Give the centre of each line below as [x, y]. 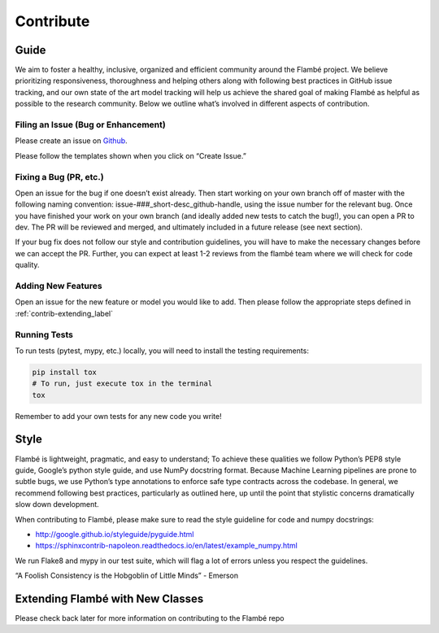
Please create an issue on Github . [71, 141]
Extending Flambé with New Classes [109, 598]
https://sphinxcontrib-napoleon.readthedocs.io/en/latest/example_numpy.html [167, 546]
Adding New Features [59, 286]
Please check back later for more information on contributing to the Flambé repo [150, 618]
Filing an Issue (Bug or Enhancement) [90, 124]
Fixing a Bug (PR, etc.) [60, 177]
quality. [27, 265]
